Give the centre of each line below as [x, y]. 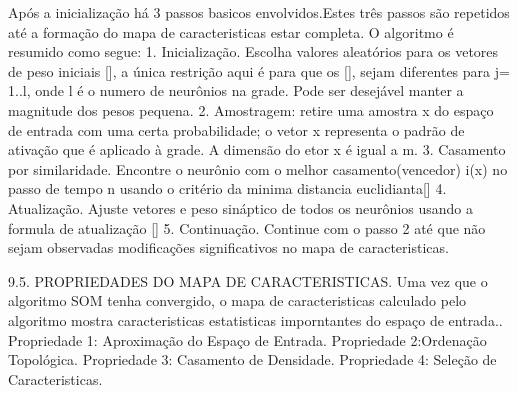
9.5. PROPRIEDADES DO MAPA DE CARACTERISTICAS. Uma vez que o [248, 280]
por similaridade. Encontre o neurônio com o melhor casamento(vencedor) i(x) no [258, 168]
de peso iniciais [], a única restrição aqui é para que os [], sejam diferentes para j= [259, 70]
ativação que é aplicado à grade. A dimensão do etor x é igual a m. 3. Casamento [257, 149]
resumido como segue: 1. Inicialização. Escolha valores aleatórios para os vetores [253, 51]
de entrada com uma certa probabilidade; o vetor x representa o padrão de [236, 129]
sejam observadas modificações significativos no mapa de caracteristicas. [228, 247]
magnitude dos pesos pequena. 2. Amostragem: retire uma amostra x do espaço [251, 109]
